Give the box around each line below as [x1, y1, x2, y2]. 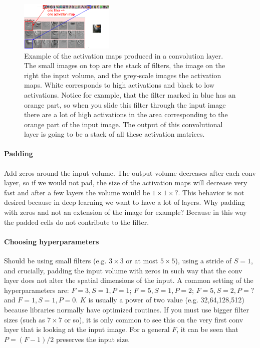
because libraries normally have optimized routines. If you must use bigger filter [4, 304, 249, 314]
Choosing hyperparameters [4, 236, 99, 246]
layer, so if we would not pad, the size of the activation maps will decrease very [4, 177, 247, 188]
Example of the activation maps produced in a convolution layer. [24, 50, 223, 61]
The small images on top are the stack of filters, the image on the [24, 60, 225, 71]
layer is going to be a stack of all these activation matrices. [24, 129, 205, 139]
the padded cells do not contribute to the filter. [4, 216, 149, 227]
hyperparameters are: [4, 284, 69, 295]
